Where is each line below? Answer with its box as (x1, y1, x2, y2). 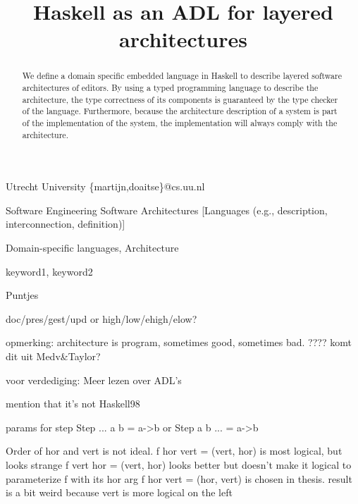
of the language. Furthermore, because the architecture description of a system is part (22, 105, 338, 117)
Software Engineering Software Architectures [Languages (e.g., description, (6, 202, 328, 217)
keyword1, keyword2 (6, 264, 93, 278)
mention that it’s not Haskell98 (6, 396, 140, 411)
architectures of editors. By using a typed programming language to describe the (22, 82, 319, 94)
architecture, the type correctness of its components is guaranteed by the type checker (22, 93, 338, 105)
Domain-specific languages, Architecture (6, 240, 179, 255)
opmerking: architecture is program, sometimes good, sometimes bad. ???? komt (6, 335, 352, 350)
